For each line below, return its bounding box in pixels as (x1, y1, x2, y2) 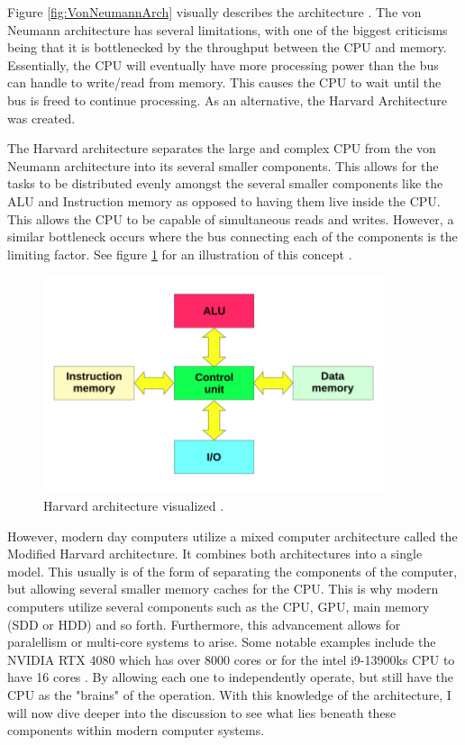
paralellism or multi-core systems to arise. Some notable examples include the (7, 632, 436, 651)
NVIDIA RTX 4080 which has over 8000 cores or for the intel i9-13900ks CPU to (7, 650, 455, 668)
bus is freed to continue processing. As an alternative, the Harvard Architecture (7, 90, 447, 109)
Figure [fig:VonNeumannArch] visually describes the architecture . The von (7, 3, 422, 21)
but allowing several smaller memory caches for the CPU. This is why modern (7, 579, 439, 598)
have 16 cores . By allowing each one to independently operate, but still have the (7, 668, 454, 686)
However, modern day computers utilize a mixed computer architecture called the (7, 526, 458, 545)
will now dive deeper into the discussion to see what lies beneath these (7, 703, 397, 722)
